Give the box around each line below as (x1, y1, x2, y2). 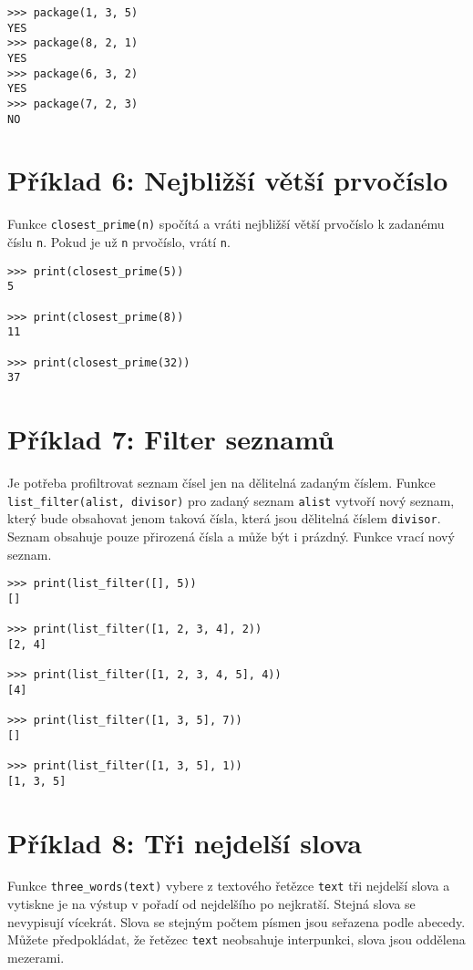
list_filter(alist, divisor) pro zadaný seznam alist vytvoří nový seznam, (7, 490, 455, 510)
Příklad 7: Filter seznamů (7, 420, 334, 458)
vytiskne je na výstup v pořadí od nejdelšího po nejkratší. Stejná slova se (7, 894, 416, 913)
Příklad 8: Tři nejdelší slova (7, 823, 362, 861)
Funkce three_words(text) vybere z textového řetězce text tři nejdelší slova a (7, 876, 450, 895)
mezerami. (7, 947, 65, 966)
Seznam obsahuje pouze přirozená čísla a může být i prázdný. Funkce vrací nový (7, 526, 455, 545)
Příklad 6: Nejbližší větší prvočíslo (7, 161, 448, 199)
